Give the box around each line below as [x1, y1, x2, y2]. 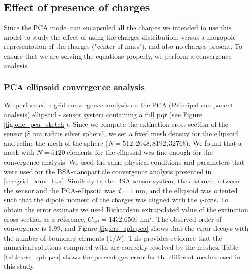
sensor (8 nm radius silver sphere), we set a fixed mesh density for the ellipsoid [4, 128, 238, 138]
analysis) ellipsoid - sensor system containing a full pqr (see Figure [4, 109, 202, 119]
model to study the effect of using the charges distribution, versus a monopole [4, 31, 236, 42]
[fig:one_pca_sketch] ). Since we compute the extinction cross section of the [4, 119, 228, 129]
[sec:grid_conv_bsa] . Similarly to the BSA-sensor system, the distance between [4, 176, 240, 186]
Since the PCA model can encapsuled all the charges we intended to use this [4, 22, 232, 32]
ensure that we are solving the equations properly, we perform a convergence [4, 50, 232, 61]
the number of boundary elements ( [4, 232, 109, 243]
